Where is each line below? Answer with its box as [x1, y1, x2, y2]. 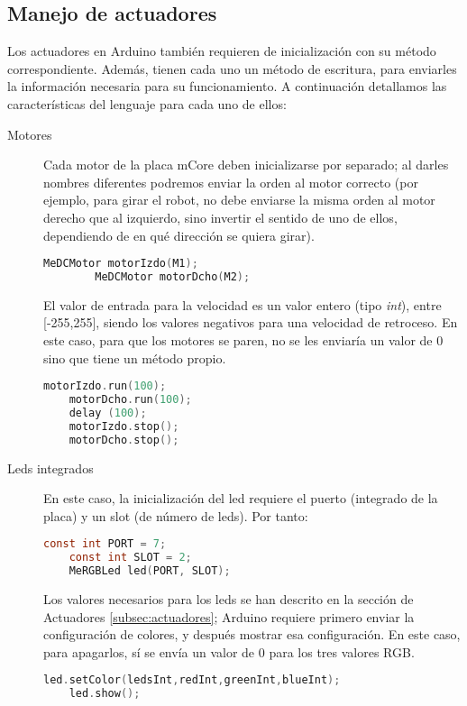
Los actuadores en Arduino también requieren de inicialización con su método [7, 41, 436, 60]
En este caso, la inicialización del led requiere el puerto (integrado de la [43, 489, 438, 508]
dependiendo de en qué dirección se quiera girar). [43, 225, 315, 244]
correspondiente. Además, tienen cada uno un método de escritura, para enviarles [7, 59, 457, 78]
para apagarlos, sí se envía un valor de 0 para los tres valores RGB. [43, 642, 415, 661]
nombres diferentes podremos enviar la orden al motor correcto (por [43, 172, 418, 191]
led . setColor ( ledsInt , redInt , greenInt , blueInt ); [43, 674, 341, 687]
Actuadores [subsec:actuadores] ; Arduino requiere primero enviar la [43, 607, 415, 626]
